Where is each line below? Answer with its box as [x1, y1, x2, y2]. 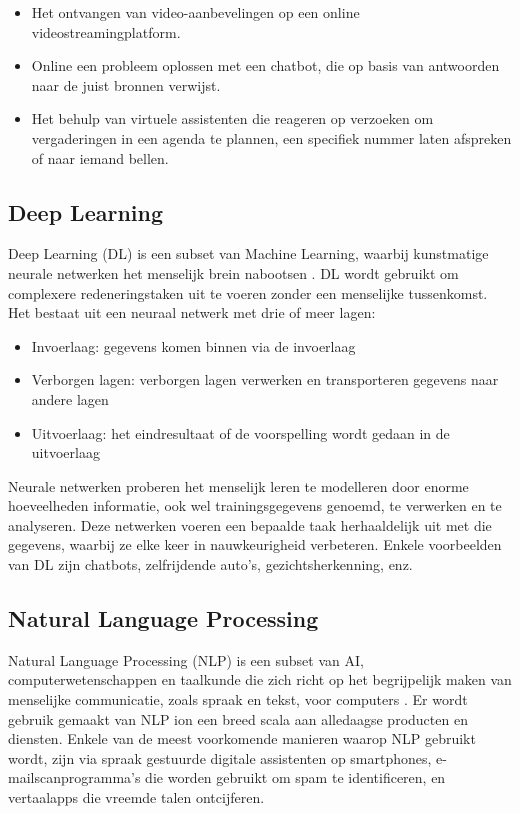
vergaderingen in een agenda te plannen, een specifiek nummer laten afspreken [31, 127, 512, 148]
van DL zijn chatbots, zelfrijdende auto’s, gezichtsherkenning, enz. [8, 554, 413, 575]
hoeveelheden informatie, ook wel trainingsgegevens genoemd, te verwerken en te [8, 495, 502, 516]
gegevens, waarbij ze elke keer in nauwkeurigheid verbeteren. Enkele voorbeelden [8, 534, 502, 555]
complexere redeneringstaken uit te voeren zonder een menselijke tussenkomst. [8, 282, 488, 303]
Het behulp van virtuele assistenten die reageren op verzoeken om [31, 108, 434, 129]
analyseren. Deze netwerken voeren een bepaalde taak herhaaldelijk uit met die [8, 514, 492, 535]
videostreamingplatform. [31, 21, 181, 42]
